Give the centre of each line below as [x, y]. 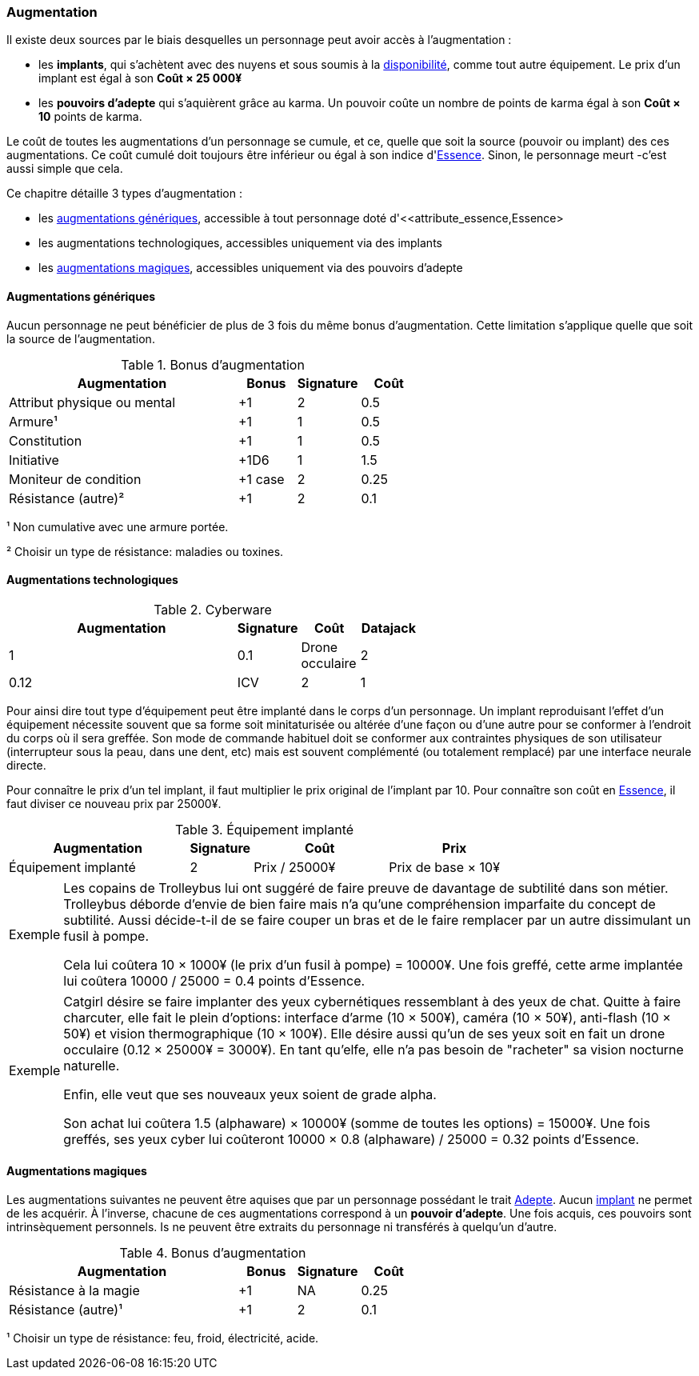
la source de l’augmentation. [81, 338]
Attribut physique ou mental [92, 402]
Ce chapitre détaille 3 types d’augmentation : [124, 194]
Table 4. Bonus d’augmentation [213, 1253]
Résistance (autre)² [67, 498]
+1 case [262, 479]
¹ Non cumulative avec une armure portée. [118, 526]
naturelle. [92, 1065]
